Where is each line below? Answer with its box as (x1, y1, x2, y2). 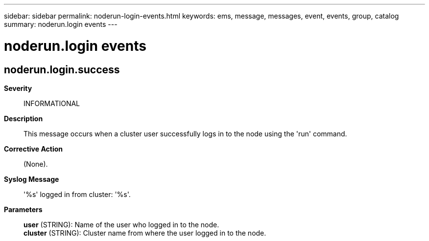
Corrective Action (4, 144, 63, 153)
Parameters (4, 205, 43, 214)
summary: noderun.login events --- (4, 20, 118, 28)
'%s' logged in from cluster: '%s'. (24, 190, 131, 198)
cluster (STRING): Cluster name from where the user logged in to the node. (24, 228, 266, 237)
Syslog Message (4, 175, 59, 183)
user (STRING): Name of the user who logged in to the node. (24, 220, 219, 229)
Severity (4, 84, 32, 92)
